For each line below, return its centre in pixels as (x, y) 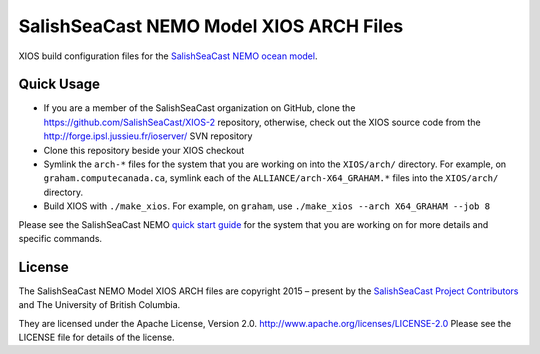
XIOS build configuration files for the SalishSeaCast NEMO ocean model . (168, 56)
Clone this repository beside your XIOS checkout (144, 150)
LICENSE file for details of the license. (96, 337)
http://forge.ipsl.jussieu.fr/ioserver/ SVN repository (148, 136)
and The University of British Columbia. (99, 305)
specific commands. (60, 238)
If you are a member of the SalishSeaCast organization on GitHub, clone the (199, 108)
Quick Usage (59, 84)
